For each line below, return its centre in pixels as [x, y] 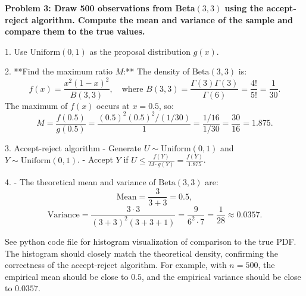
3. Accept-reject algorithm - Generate [73, 147]
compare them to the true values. [75, 31]
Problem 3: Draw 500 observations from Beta [100, 8]
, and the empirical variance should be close [221, 276]
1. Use [16, 51]
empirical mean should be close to [67, 276]
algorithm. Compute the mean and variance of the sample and [162, 19]
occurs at [113, 105]
